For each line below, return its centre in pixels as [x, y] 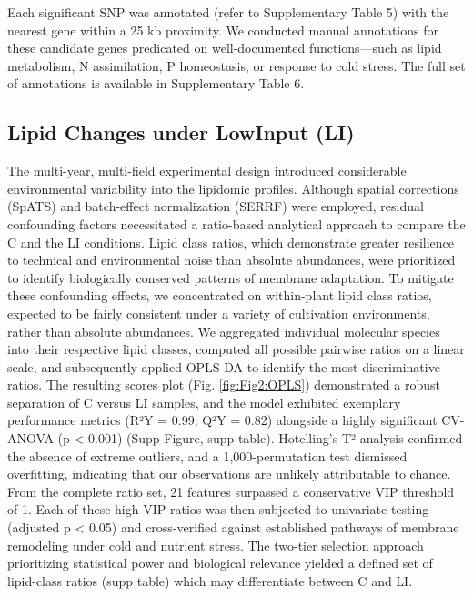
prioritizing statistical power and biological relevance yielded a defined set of [220, 563]
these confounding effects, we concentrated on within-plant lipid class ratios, [220, 295]
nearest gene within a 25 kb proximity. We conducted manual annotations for [223, 30]
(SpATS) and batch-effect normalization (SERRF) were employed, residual [216, 206]
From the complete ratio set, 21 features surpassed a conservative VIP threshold [231, 491]
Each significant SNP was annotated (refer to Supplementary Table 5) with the [228, 12]
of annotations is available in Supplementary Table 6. [156, 83]
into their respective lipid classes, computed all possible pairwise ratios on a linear [236, 349]
